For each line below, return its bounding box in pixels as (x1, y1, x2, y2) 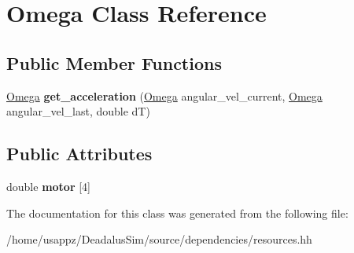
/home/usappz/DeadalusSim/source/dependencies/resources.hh (6, 231, 312, 247)
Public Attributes (6, 141, 153, 166)
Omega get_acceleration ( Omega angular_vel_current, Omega (6, 87, 323, 104)
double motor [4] (6, 178, 90, 194)
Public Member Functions (6, 50, 222, 75)
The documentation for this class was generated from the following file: (6, 204, 348, 221)
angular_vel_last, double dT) (6, 103, 150, 119)
